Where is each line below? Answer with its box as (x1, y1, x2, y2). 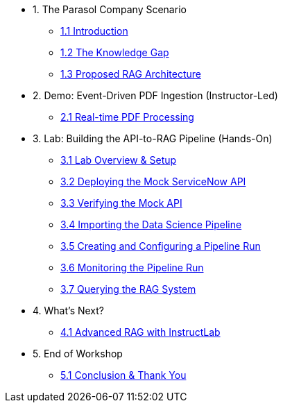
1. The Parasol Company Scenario (33, 3, 187, 15)
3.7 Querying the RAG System (60, 283, 196, 295)
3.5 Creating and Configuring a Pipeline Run (60, 240, 261, 252)
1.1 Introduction (60, 25, 128, 37)
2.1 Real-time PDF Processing (60, 111, 194, 123)
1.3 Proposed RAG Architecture (60, 68, 201, 80)
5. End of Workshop (33, 348, 123, 359)
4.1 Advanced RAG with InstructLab (60, 326, 221, 338)
